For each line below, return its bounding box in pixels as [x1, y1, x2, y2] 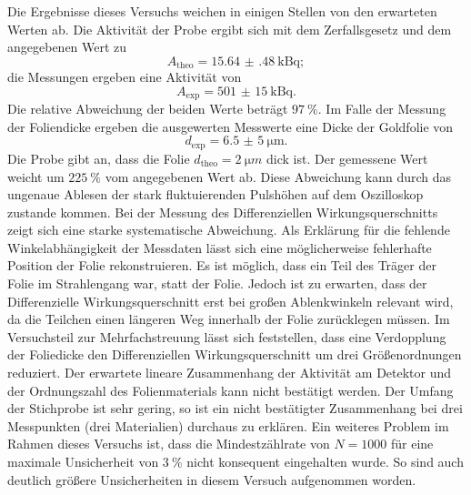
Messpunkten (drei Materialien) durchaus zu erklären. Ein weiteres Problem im [7, 416, 449, 435]
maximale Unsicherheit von [7, 452, 159, 471]
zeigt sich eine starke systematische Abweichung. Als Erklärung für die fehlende [7, 220, 450, 239]
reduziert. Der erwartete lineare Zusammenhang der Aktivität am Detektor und [7, 363, 452, 382]
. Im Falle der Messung [317, 99, 446, 118]
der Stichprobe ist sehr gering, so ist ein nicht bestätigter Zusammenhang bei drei [7, 399, 463, 418]
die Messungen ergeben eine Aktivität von [7, 67, 242, 86]
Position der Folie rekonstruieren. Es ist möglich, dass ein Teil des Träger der [7, 256, 436, 275]
